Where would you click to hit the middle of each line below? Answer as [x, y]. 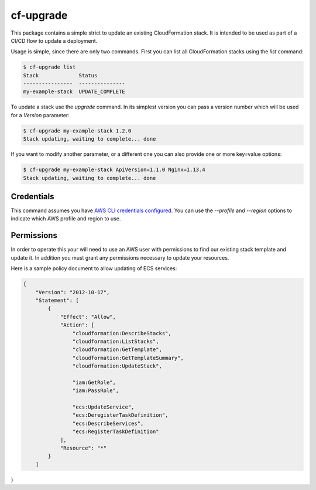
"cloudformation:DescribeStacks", [122, 333]
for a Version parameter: [40, 115]
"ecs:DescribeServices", [108, 423]
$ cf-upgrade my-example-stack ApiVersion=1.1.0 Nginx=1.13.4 [114, 170]
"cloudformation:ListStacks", [116, 341]
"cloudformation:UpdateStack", [117, 366]
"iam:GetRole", [94, 382]
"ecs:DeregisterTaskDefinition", [120, 415]
